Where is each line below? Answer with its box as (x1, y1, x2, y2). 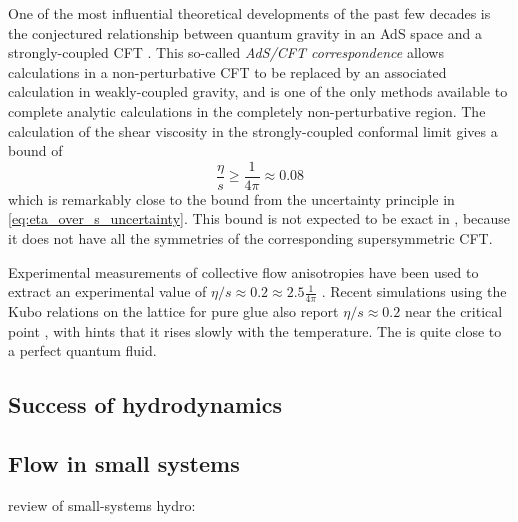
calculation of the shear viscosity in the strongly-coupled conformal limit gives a (8, 120, 498, 141)
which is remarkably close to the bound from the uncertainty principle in (8, 188, 455, 209)
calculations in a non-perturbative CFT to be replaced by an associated (8, 61, 447, 82)
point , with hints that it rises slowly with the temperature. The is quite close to (8, 320, 502, 341)
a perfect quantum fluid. (8, 340, 157, 361)
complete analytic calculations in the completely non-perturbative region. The (8, 100, 486, 121)
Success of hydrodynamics (8, 389, 282, 420)
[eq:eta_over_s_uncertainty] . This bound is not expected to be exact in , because (8, 208, 511, 229)
